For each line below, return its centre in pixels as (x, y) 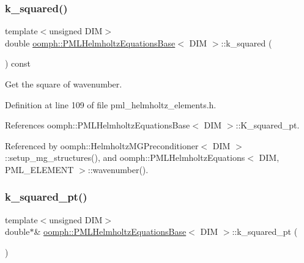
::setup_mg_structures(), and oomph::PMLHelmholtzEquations (125, 157)
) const (18, 63)
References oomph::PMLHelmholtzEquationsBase (98, 125)
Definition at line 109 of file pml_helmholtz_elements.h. (111, 104)
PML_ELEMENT (39, 169)
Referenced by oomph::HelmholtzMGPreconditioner (102, 145)
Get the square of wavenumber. (64, 84)
